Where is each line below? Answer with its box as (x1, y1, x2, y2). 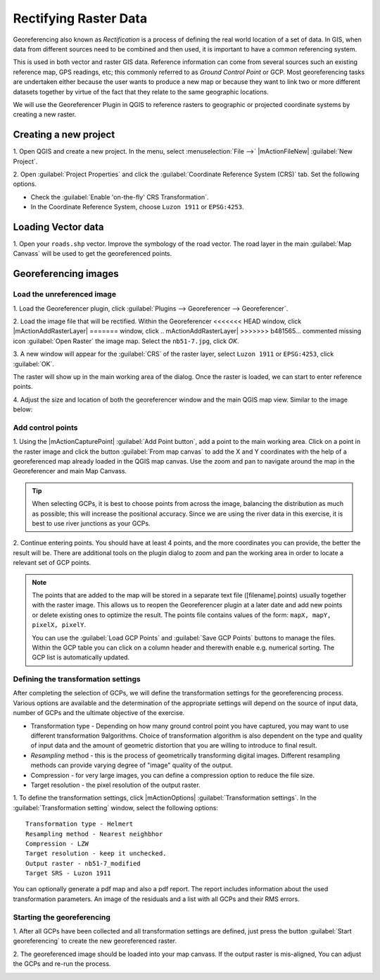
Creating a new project (13, 129, 115, 141)
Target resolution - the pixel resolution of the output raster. (30, 781, 201, 789)
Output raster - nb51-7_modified (25, 860, 141, 867)
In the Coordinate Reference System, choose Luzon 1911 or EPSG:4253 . (30, 203, 244, 211)
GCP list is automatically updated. (32, 653, 130, 662)
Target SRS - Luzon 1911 (25, 869, 111, 877)
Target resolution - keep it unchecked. (25, 850, 167, 857)
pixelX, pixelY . (32, 621, 87, 629)
